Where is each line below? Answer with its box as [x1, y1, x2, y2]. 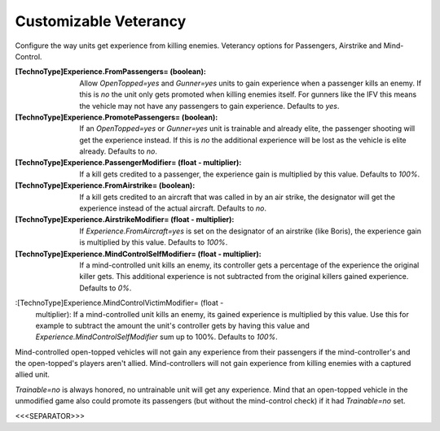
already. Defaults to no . [79, 146, 158, 156]
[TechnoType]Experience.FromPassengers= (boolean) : [15, 67, 207, 76]
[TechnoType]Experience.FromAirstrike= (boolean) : [15, 181, 196, 190]
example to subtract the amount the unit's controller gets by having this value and [35, 320, 310, 330]
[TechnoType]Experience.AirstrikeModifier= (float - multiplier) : [15, 215, 235, 224]
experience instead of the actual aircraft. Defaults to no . [79, 203, 267, 213]
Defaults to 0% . [79, 283, 132, 293]
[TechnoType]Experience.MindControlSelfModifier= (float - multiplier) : [15, 249, 262, 259]
